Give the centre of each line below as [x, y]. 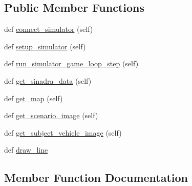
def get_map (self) [34, 98]
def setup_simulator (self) [45, 46]
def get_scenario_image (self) [51, 115]
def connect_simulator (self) [49, 29]
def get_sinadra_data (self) [48, 80]
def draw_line [26, 150]
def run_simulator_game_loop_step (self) [71, 63]
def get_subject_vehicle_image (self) [63, 132]
